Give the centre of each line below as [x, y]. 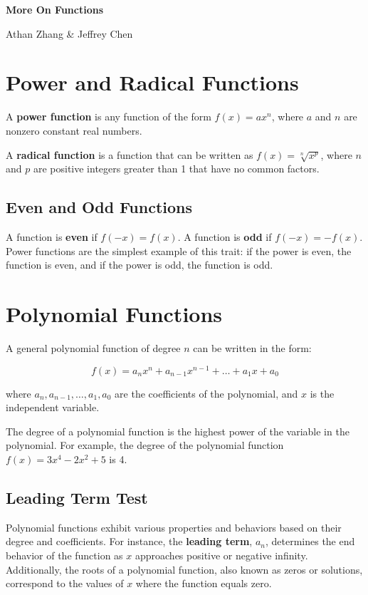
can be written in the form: [252, 347]
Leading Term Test [77, 497]
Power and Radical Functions [152, 82]
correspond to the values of [65, 583]
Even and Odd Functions [99, 207]
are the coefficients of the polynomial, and [206, 393]
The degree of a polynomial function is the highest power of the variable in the [178, 431]
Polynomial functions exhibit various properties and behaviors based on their [174, 527]
